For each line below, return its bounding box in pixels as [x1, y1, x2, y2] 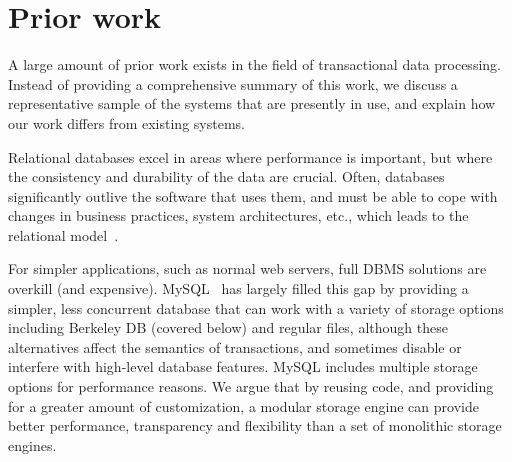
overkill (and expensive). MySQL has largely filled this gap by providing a [8, 278, 469, 299]
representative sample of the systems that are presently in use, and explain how [8, 93, 496, 114]
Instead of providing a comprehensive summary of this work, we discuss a [8, 73, 458, 94]
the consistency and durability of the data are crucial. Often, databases [8, 166, 445, 187]
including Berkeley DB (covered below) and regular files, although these [8, 317, 448, 338]
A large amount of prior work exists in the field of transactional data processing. [8, 54, 501, 75]
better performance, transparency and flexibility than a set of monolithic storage [8, 415, 502, 436]
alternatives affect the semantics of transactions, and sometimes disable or [8, 336, 462, 357]
